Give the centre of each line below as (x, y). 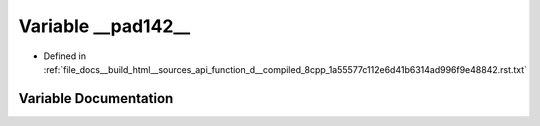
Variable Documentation (96, 98)
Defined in (65, 56)
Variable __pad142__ (104, 26)
